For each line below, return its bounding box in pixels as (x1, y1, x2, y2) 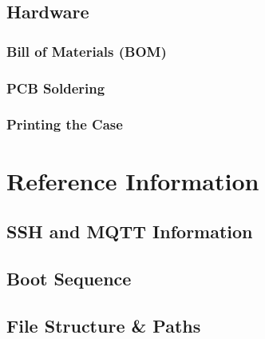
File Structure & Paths (6, 313, 201, 337)
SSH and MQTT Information (6, 219, 253, 244)
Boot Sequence (6, 265, 132, 290)
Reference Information (6, 164, 259, 197)
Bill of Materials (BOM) (6, 41, 167, 61)
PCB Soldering (6, 78, 105, 98)
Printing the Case (6, 114, 123, 134)
